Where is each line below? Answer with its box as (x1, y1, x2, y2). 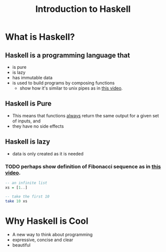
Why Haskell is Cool (5, 215, 88, 226)
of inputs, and (12, 118, 41, 124)
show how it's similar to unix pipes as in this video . (19, 85, 123, 91)
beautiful (12, 242, 31, 248)
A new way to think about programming (12, 232, 93, 238)
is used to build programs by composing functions (12, 80, 115, 86)
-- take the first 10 (5, 194, 50, 199)
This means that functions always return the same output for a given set (12, 112, 159, 118)
